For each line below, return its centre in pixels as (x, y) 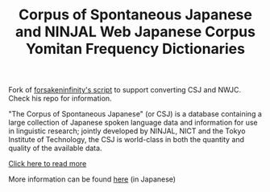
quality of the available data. (55, 148)
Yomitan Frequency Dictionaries (135, 49)
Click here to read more (48, 164)
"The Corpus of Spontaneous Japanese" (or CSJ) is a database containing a (135, 114)
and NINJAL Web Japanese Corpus (135, 32)
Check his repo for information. (60, 99)
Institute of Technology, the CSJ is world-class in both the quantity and (126, 140)
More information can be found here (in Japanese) (92, 179)
